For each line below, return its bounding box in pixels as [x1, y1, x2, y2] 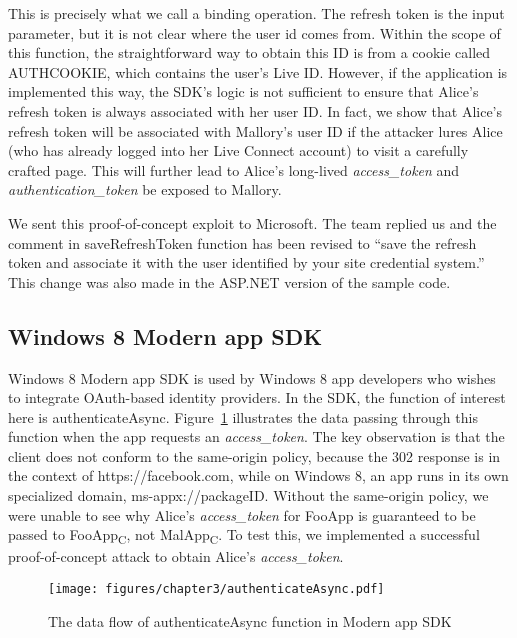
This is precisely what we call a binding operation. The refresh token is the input [8, 3, 505, 23]
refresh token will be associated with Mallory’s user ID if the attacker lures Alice [8, 120, 503, 141]
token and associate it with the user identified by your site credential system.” [8, 252, 485, 273]
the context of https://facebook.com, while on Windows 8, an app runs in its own [8, 465, 509, 486]
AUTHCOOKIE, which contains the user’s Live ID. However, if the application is [8, 61, 508, 82]
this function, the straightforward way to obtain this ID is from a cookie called [8, 42, 491, 63]
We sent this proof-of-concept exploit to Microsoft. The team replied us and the [8, 212, 497, 233]
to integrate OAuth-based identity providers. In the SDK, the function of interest [8, 387, 506, 408]
